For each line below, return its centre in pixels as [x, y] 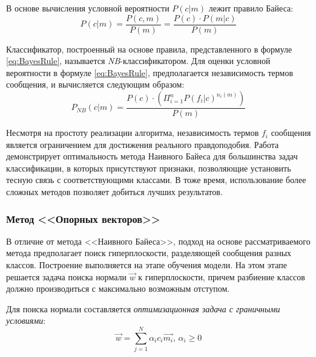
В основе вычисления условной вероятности [88, 8]
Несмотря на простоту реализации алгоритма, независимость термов [133, 133]
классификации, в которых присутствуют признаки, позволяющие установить [149, 168]
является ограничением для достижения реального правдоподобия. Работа [143, 144]
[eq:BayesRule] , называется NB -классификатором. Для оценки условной [138, 61]
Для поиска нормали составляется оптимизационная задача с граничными [143, 308]
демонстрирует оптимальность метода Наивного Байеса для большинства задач [152, 156]
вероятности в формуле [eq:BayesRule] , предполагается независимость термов [150, 72]
